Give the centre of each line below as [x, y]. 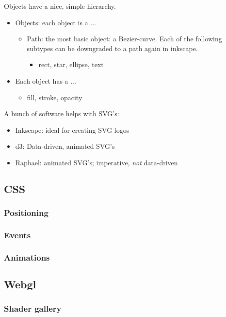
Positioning [26, 213]
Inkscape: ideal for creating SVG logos [72, 130]
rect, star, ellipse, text [71, 64]
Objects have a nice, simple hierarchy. [60, 6]
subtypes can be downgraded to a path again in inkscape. [112, 48]
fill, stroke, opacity [55, 97]
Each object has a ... [46, 80]
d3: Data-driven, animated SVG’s [65, 146]
